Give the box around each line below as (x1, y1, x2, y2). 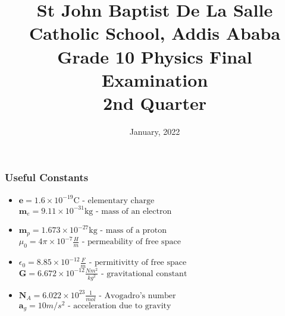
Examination (101, 67, 208, 91)
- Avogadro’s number (99, 291, 176, 300)
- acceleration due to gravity (67, 301, 171, 310)
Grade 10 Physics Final (57, 44, 252, 68)
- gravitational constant (101, 269, 187, 278)
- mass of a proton (100, 226, 167, 235)
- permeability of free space (82, 238, 181, 247)
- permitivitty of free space (89, 258, 187, 267)
